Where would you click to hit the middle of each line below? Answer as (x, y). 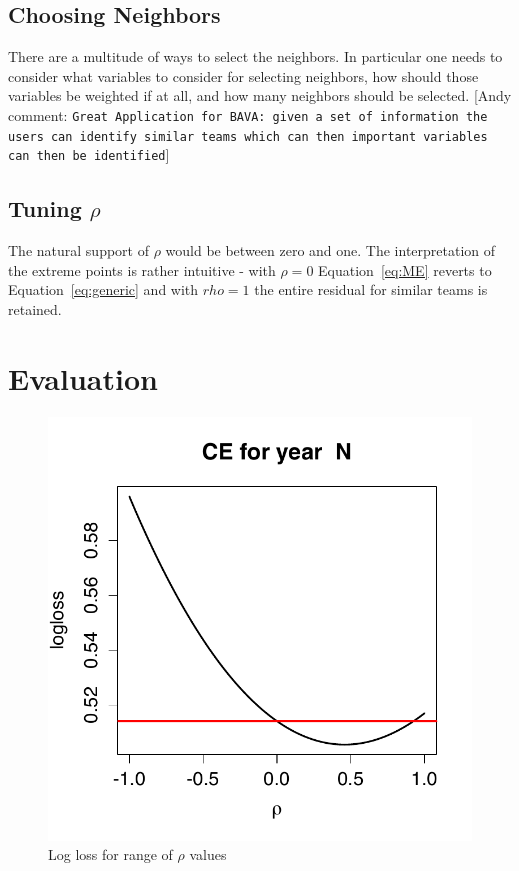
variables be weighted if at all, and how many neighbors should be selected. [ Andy (260, 95)
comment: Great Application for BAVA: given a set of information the (248, 114)
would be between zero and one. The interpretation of (330, 250)
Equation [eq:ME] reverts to (405, 269)
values (208, 854)
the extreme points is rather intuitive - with (142, 269)
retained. (35, 308)
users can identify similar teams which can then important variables (248, 136)
